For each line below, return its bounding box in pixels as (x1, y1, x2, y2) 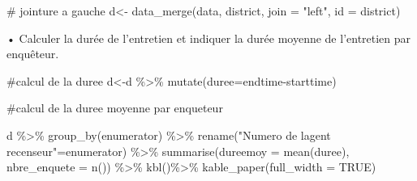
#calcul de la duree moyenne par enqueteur (6, 99, 223, 116)
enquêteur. (6, 45, 59, 62)
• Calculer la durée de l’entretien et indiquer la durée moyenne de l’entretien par (6, 29, 411, 46)
